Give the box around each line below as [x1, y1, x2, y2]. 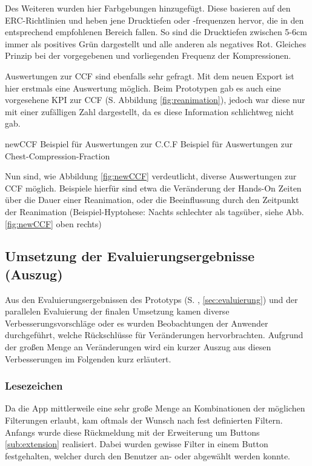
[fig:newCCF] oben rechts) [5, 217, 102, 230]
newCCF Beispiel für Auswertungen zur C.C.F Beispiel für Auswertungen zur [5, 137, 293, 150]
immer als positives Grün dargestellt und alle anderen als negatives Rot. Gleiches [5, 37, 307, 50]
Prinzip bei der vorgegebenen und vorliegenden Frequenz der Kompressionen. [5, 49, 291, 62]
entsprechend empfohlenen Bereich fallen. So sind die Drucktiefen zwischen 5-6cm [5, 25, 307, 38]
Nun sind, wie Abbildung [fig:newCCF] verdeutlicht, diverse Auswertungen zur [5, 170, 297, 182]
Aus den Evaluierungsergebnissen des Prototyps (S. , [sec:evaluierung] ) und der [5, 293, 298, 305]
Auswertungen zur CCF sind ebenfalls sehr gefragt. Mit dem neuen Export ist [5, 69, 294, 82]
